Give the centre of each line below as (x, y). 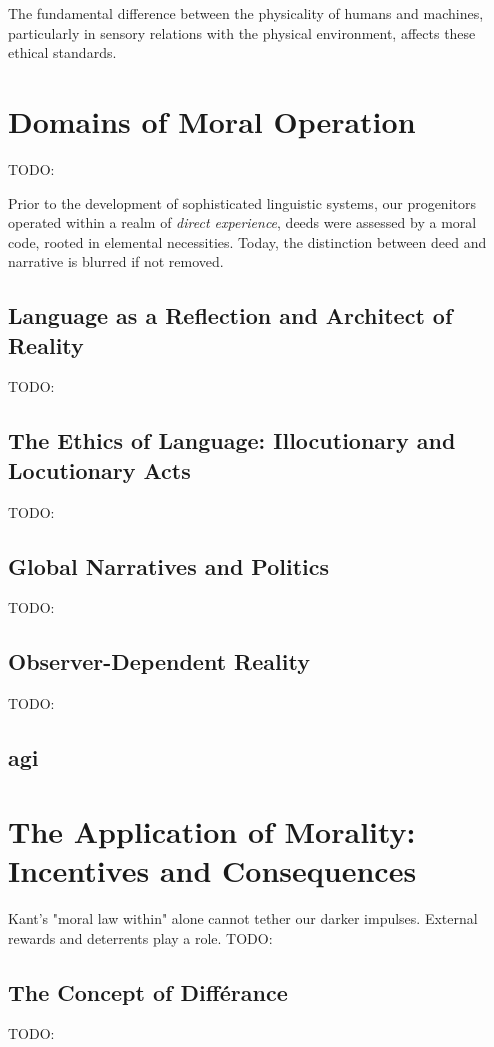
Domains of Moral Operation (212, 120)
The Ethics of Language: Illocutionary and (232, 440)
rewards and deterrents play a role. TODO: (140, 937)
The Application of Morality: (212, 830)
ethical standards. (62, 52)
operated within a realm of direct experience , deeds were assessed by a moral (242, 222)
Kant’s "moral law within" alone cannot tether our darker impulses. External (243, 917)
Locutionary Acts (99, 469)
